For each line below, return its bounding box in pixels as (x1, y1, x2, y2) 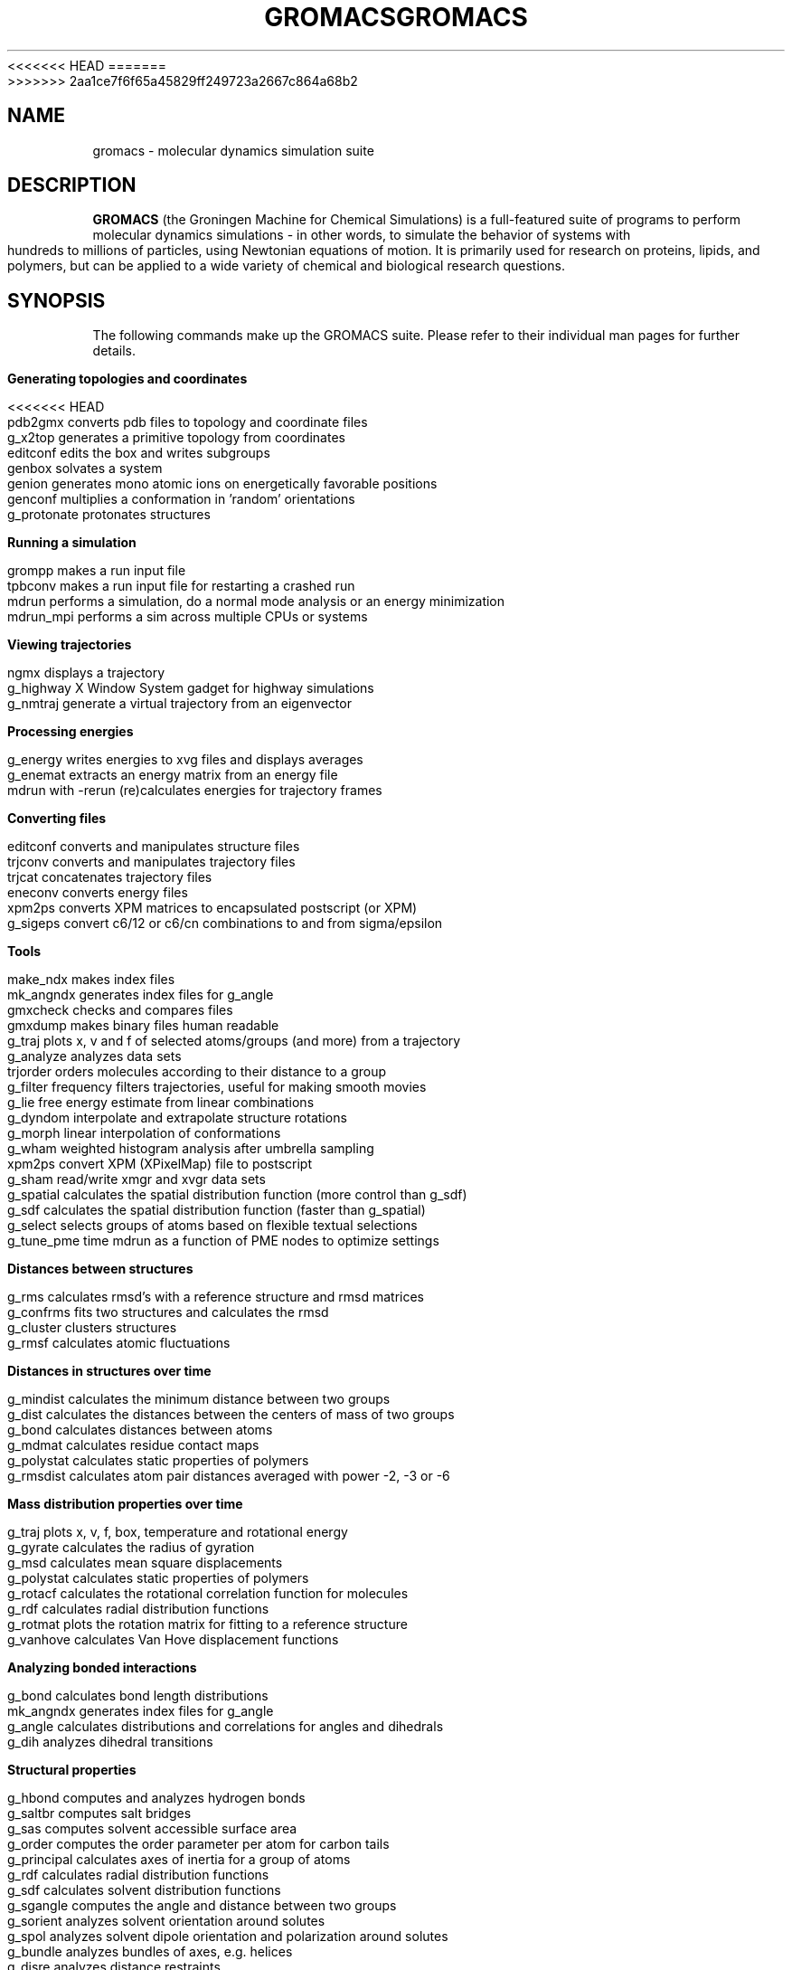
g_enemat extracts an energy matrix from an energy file (7, 767, 338, 783)
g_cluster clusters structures (7, 1320, 177, 1336)
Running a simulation (7, 535, 137, 551)
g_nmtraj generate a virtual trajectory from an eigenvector (7, 696, 352, 712)
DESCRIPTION (7, 174, 137, 197)
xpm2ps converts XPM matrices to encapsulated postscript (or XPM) (7, 900, 418, 916)
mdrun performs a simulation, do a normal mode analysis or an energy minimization (7, 593, 505, 610)
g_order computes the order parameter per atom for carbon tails (7, 1836, 390, 1852)
